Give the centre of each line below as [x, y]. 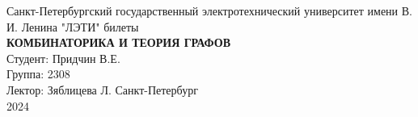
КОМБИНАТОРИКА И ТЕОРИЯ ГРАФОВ [118, 42]
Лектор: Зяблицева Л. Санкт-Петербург [102, 89]
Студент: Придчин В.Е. [63, 58]
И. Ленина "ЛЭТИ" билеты [73, 26]
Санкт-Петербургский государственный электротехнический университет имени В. [209, 10]
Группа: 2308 [38, 74]
